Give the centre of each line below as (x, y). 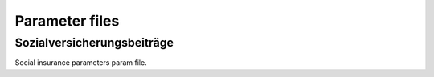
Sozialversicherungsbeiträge (94, 43)
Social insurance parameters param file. (81, 63)
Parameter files (67, 21)
